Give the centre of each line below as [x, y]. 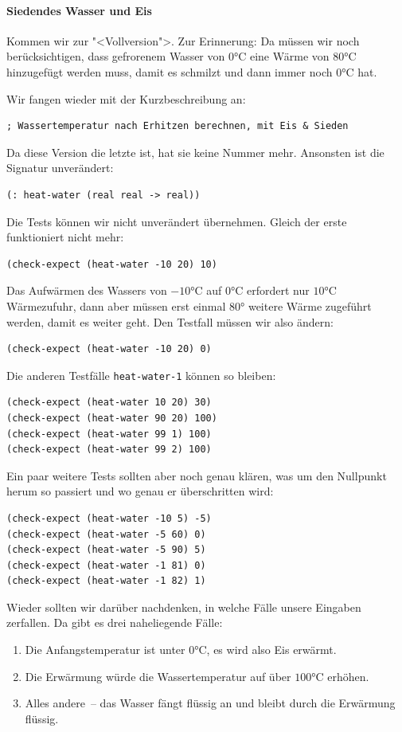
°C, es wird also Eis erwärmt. [265, 650]
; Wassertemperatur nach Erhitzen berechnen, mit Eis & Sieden [178, 126]
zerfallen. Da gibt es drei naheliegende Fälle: [115, 622]
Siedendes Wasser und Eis [79, 10]
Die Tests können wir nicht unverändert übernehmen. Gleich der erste [177, 221]
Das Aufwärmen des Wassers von [87, 290]
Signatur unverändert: [60, 168]
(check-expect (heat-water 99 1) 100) [109, 434]
